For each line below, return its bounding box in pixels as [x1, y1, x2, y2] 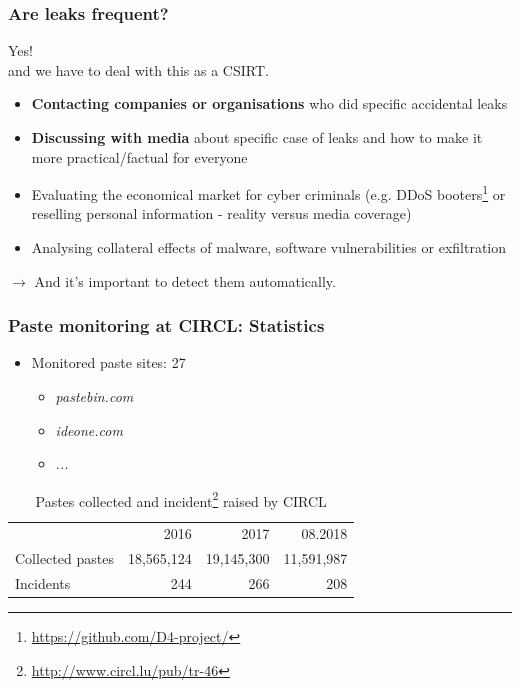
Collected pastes [15, 548, 114, 569]
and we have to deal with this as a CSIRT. [8, 59, 269, 80]
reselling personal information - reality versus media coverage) [31, 203, 412, 224]
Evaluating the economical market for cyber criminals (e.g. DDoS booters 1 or [31, 181, 506, 204]
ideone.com [55, 419, 123, 440]
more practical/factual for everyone [31, 146, 248, 167]
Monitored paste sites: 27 [31, 352, 186, 373]
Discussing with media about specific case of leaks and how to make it [31, 127, 483, 147]
